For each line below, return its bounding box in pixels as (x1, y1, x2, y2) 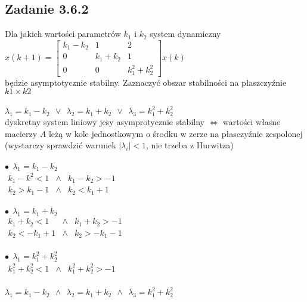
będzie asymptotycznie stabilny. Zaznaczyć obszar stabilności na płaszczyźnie (5, 76, 287, 88)
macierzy (5, 127, 38, 139)
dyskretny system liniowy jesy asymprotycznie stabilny (5, 116, 204, 128)
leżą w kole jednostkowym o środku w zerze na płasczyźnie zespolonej (48, 127, 303, 139)
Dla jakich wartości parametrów (5, 27, 121, 40)
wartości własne (223, 116, 281, 128)
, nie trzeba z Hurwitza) (145, 139, 234, 151)
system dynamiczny (150, 27, 221, 40)
